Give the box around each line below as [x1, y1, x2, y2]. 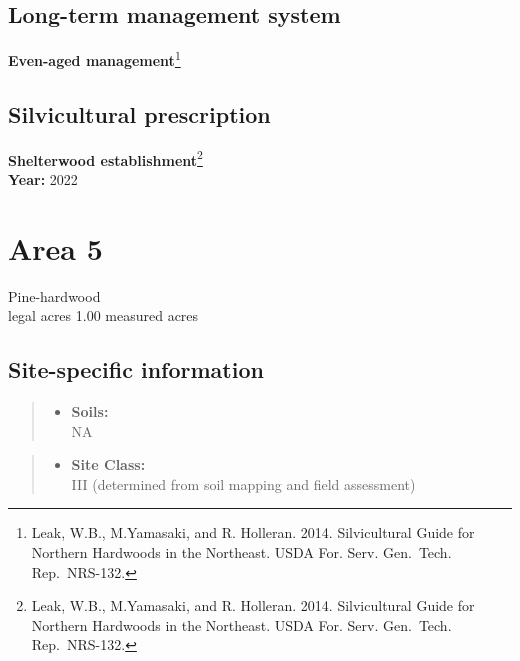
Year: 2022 [8, 168, 78, 189]
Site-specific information [8, 354, 264, 385]
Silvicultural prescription [8, 98, 271, 129]
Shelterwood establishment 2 [8, 146, 203, 170]
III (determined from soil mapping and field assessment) [71, 473, 416, 494]
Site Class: [71, 454, 146, 475]
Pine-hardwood [8, 285, 101, 306]
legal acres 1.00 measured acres [8, 305, 199, 326]
